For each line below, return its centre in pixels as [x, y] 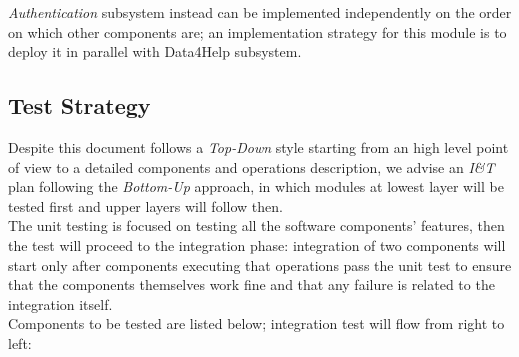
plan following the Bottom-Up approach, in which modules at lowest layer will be [256, 186]
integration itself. [60, 303]
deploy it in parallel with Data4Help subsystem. [155, 51]
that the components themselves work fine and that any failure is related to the [251, 284]
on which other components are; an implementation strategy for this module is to [257, 31]
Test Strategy [79, 105]
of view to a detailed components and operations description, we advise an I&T [251, 166]
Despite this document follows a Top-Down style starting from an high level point [258, 146]
